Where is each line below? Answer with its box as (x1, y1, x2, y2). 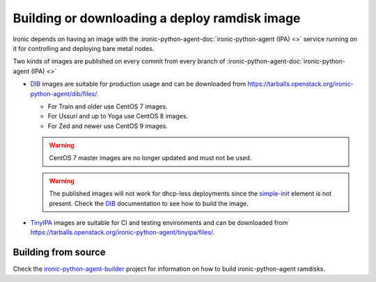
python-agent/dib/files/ (30, 89, 97, 97)
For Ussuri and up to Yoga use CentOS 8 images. (47, 112, 188, 120)
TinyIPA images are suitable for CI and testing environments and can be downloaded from (30, 219, 288, 227)
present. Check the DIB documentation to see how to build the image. (49, 199, 249, 207)
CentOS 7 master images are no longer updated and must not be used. (49, 154, 252, 162)
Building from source (13, 246, 106, 258)
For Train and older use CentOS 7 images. (47, 102, 168, 111)
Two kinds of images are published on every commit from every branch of (13, 57, 226, 65)
